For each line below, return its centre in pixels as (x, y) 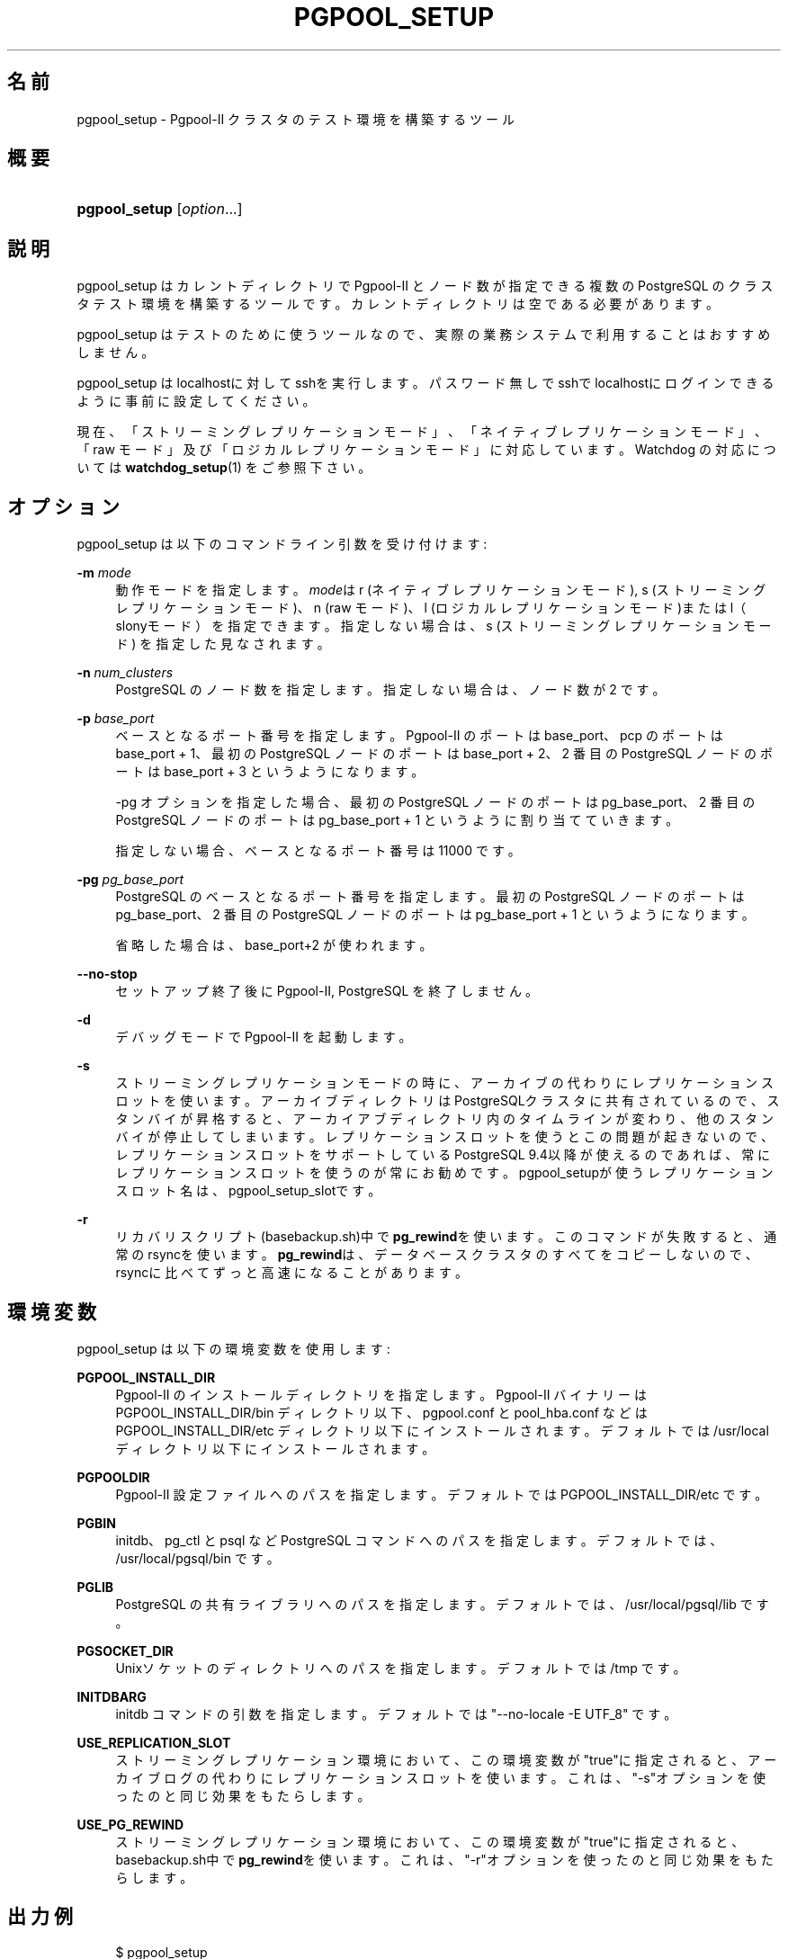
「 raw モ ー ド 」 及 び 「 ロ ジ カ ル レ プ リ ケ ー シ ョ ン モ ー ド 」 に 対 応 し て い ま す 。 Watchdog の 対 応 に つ (426, 450)
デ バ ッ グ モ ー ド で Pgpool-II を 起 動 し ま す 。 (264, 1037)
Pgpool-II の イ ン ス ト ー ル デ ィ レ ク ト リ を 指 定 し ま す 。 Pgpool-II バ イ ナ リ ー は (381, 1394)
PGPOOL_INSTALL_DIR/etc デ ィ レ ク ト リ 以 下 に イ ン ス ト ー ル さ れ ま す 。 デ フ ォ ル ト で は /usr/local (442, 1430)
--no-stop (107, 974)
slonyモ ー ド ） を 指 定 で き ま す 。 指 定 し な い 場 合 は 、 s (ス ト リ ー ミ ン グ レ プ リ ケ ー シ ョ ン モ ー (443, 626)
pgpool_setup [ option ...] (160, 209)
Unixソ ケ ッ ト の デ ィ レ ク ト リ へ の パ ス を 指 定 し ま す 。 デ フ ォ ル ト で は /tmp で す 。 (401, 1668)
